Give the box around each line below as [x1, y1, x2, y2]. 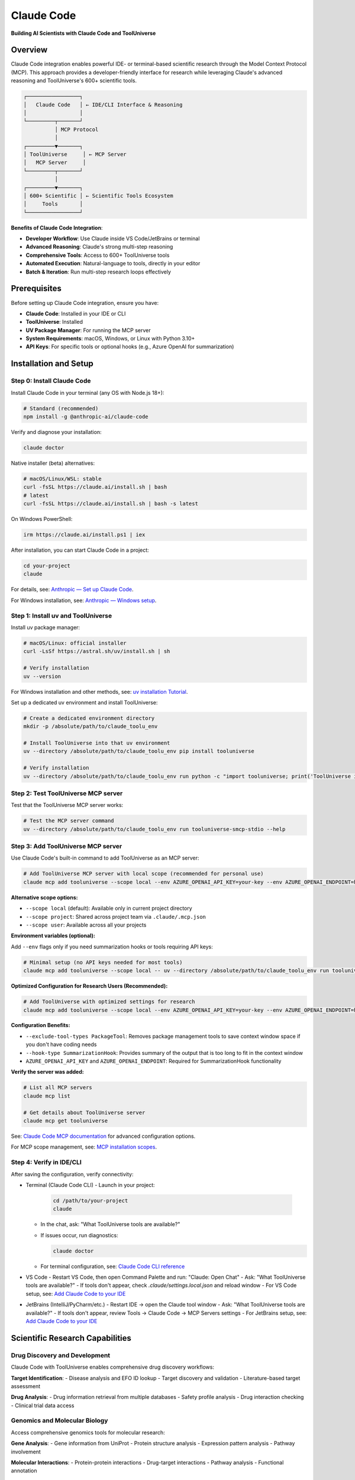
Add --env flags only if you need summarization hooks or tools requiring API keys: [11, 943, 213, 950]
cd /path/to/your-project [53, 1197, 128, 1204]
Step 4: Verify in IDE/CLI [11, 1158, 82, 1166]
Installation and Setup [11, 359, 94, 369]
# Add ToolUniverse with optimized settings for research [23, 998, 195, 1005]
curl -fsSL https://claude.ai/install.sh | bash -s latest [23, 500, 198, 507]
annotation [11, 1467, 37, 1474]
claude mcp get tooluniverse [23, 1117, 108, 1124]
